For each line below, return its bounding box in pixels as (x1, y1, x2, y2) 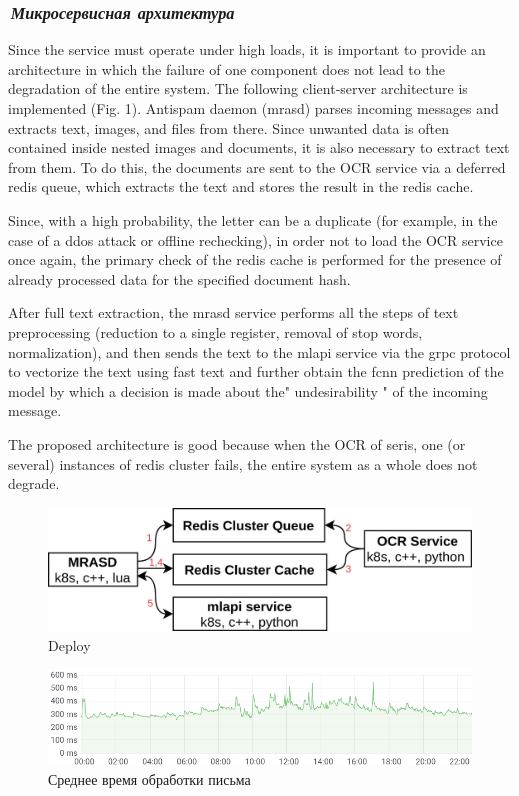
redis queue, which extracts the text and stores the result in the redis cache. (8, 176, 474, 197)
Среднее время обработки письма (48, 769, 251, 790)
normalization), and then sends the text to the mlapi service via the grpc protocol (8, 341, 511, 362)
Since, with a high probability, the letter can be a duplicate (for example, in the (8, 209, 498, 230)
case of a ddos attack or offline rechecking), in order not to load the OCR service (8, 229, 503, 250)
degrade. (8, 473, 60, 494)
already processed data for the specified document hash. (8, 268, 351, 289)
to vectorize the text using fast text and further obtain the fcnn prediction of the (8, 361, 504, 382)
